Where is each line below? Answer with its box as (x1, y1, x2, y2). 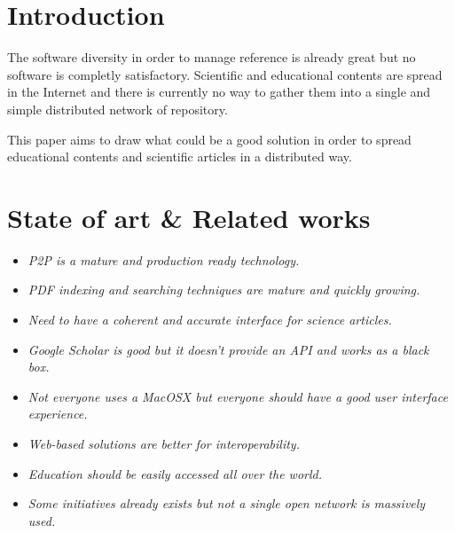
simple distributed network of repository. (7, 99, 228, 118)
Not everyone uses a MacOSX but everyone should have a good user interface (27, 387, 448, 405)
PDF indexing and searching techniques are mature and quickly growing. (27, 280, 420, 299)
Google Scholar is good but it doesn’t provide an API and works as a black (27, 340, 429, 358)
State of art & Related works (7, 199, 371, 235)
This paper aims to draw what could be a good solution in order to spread (7, 129, 412, 148)
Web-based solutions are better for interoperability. (27, 434, 300, 452)
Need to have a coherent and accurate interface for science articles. (27, 310, 392, 328)
